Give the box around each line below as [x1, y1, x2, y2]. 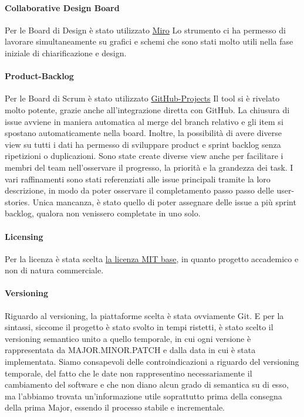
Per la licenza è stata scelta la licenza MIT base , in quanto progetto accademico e [5, 252, 299, 265]
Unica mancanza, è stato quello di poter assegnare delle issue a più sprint [32, 195, 296, 208]
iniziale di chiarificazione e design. [5, 46, 127, 59]
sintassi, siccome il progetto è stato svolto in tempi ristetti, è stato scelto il [5, 321, 273, 333]
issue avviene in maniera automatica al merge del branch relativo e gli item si [5, 115, 283, 127]
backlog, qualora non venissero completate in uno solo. [5, 207, 201, 219]
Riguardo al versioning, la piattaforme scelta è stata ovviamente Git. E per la [5, 309, 284, 321]
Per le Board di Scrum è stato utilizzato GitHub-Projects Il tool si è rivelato [5, 92, 280, 104]
